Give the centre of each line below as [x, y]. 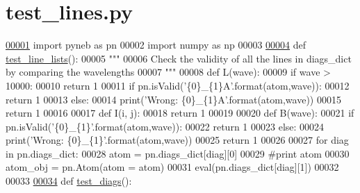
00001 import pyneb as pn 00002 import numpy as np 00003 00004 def [156, 45]
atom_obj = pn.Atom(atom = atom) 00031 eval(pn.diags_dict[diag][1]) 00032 [172, 167]
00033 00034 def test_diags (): [69, 181]
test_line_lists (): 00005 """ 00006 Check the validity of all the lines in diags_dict [179, 58]
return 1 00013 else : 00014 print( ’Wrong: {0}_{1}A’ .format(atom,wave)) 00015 [173, 99]
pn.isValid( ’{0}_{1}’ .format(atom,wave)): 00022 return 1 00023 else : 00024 [165, 126]
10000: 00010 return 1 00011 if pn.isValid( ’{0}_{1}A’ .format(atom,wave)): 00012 [178, 85]
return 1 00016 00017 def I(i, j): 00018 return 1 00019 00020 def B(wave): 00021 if [180, 113]
